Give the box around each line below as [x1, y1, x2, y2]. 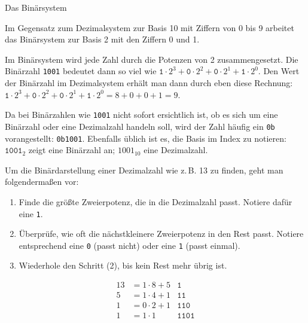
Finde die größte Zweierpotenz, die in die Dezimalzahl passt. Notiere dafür [19, 195, 292, 208]
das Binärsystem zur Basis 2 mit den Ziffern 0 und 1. [5, 33, 200, 45]
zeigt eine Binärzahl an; [28, 144, 115, 156]
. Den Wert [258, 65, 300, 77]
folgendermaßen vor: [5, 175, 79, 188]
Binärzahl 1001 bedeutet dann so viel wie [5, 65, 157, 77]
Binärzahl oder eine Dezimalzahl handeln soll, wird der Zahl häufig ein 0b [5, 120, 275, 132]
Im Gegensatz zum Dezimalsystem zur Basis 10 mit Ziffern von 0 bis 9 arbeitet [5, 21, 294, 33]
